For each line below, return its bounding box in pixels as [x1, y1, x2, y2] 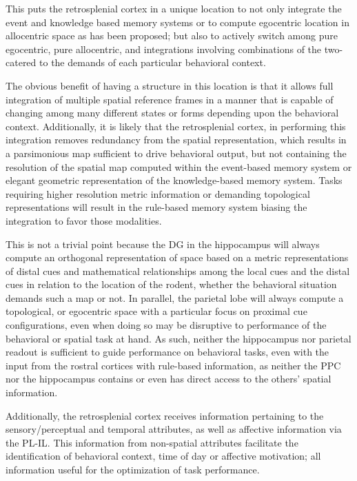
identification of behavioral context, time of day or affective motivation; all [6, 449, 321, 463]
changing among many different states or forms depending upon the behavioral [6, 105, 339, 120]
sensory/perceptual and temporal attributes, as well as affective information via [6, 422, 342, 436]
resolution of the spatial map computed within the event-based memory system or [6, 159, 352, 174]
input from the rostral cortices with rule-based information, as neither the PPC [6, 358, 341, 372]
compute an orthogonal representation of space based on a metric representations [6, 250, 349, 265]
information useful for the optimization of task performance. [6, 462, 260, 476]
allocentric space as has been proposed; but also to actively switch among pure [6, 28, 338, 43]
